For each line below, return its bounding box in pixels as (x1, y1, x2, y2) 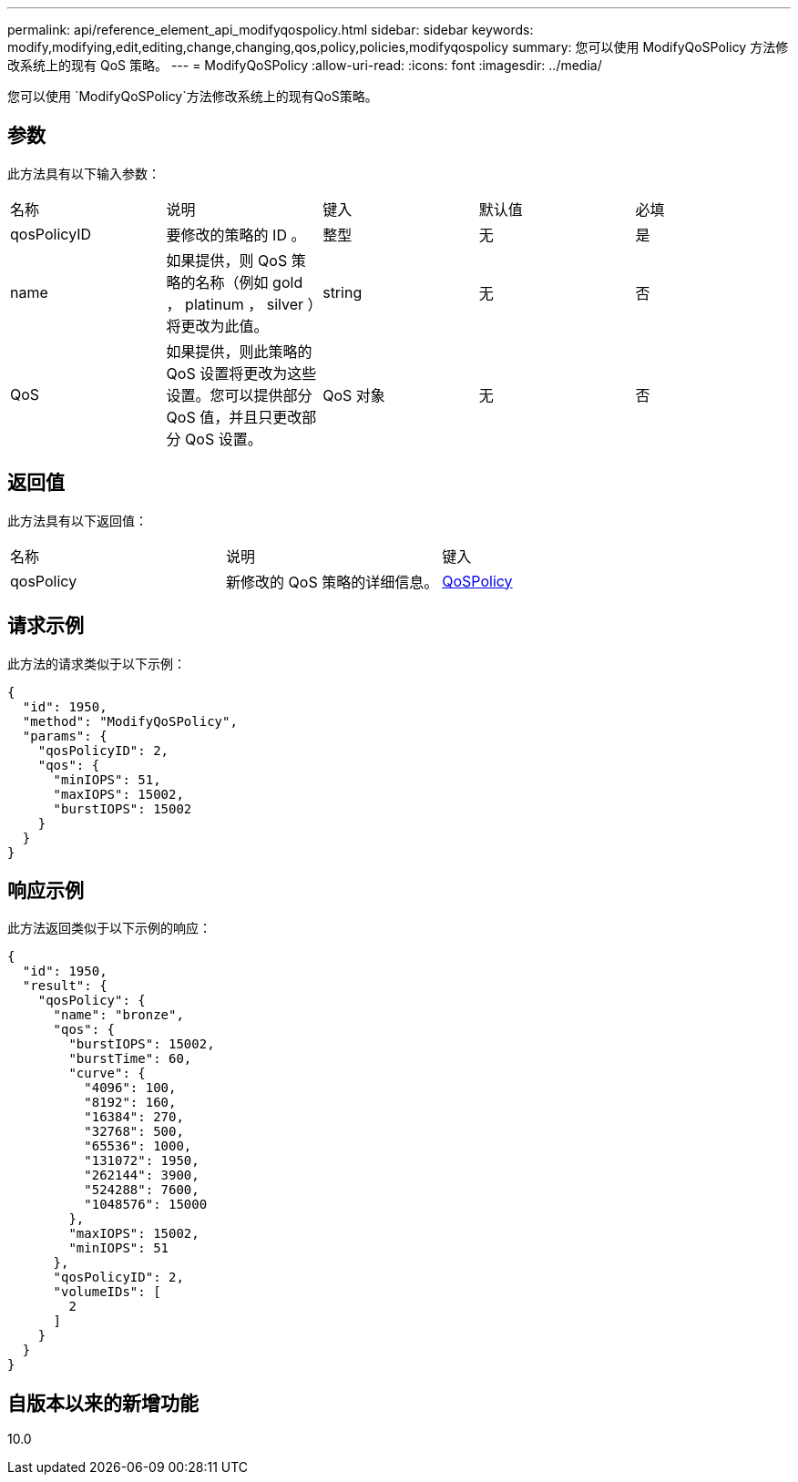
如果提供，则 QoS (166, 250, 288, 270)
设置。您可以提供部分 (166, 385, 312, 404)
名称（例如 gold (195, 272, 303, 291)
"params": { (22, 728, 107, 743)
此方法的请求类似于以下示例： (7, 655, 186, 671)
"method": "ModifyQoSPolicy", (22, 713, 238, 729)
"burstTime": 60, (68, 1051, 192, 1067)
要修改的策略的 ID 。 (166, 225, 306, 244)
